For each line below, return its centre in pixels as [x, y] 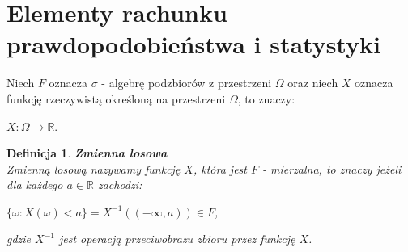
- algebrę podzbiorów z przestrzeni [187, 83]
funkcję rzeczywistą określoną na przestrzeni [116, 98]
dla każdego [35, 185]
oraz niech [313, 83]
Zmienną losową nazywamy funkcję [93, 168]
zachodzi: [120, 185]
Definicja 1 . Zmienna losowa [87, 153]
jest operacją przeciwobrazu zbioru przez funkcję [177, 239]
